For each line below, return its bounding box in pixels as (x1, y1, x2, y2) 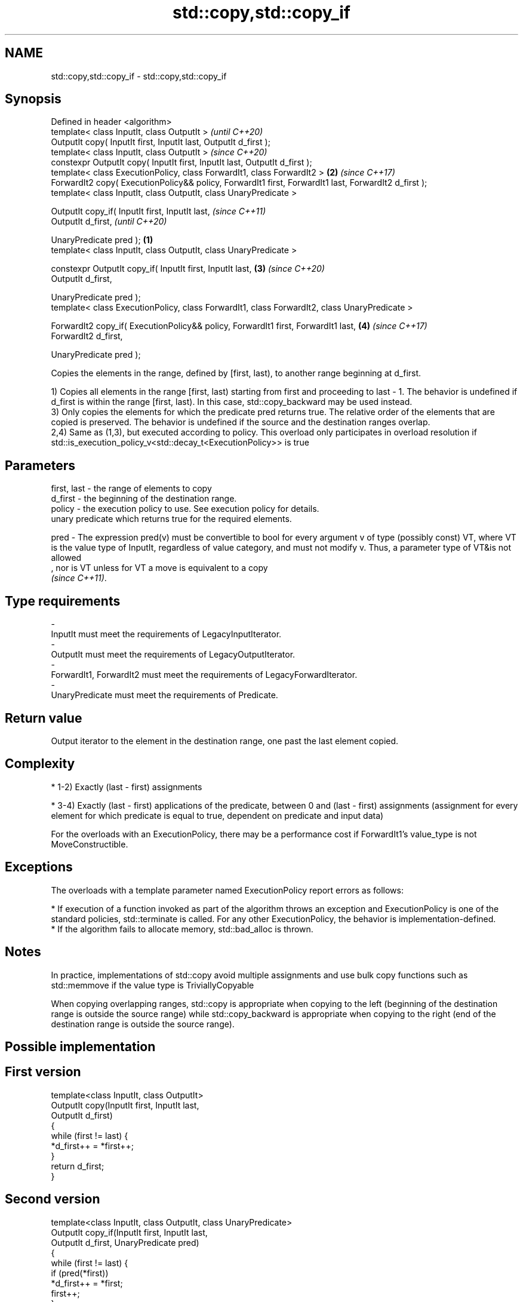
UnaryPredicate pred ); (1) (51, 235, 153, 245)
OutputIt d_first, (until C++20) (51, 216, 167, 227)
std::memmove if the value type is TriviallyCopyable (51, 979, 254, 990)
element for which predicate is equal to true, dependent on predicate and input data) (51, 810, 384, 821)
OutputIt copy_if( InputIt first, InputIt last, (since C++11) (51, 206, 266, 217)
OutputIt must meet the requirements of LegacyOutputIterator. (51, 649, 296, 660)
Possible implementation (5, 1039, 156, 1054)
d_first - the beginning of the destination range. (51, 493, 237, 504)
